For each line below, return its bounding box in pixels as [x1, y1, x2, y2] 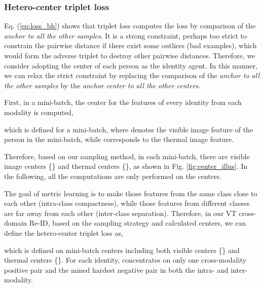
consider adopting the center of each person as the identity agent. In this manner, [4, 60, 258, 70]
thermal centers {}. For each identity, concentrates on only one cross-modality [4, 255, 246, 265]
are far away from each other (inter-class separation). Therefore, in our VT [4, 207, 237, 218]
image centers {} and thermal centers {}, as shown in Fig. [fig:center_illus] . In [4, 161, 248, 171]
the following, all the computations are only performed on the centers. [4, 170, 221, 181]
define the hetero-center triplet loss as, [4, 227, 123, 238]
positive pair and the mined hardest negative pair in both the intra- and [4, 264, 229, 275]
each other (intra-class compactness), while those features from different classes [4, 198, 250, 208]
